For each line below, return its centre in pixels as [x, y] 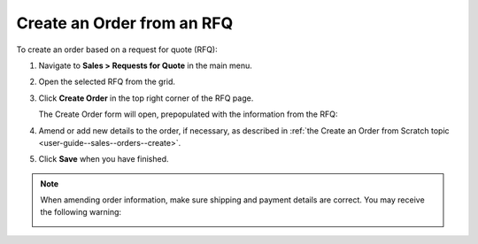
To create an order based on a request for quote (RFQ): [117, 50]
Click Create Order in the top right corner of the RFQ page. [146, 98]
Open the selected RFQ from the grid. [107, 82]
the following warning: [81, 212]
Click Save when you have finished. [104, 159]
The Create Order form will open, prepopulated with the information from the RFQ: [188, 114]
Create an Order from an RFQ [125, 23]
